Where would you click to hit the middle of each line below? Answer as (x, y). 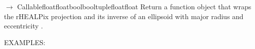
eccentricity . (24, 26)
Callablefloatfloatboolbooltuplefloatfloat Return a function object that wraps (134, 6)
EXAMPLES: (25, 42)
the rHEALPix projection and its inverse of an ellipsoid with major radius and (124, 16)
